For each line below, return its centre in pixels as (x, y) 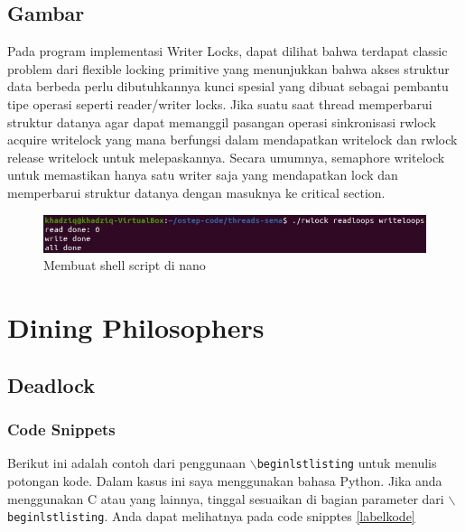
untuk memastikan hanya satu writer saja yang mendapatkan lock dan (203, 175)
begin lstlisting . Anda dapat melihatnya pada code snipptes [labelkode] (211, 516)
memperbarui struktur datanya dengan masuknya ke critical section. (196, 192)
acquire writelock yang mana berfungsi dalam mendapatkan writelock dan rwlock (232, 140)
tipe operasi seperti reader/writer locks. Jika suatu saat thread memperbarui (220, 103)
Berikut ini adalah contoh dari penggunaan (126, 463)
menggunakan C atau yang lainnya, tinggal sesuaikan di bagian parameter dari (226, 498)
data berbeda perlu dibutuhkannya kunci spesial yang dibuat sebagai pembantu (228, 86)
